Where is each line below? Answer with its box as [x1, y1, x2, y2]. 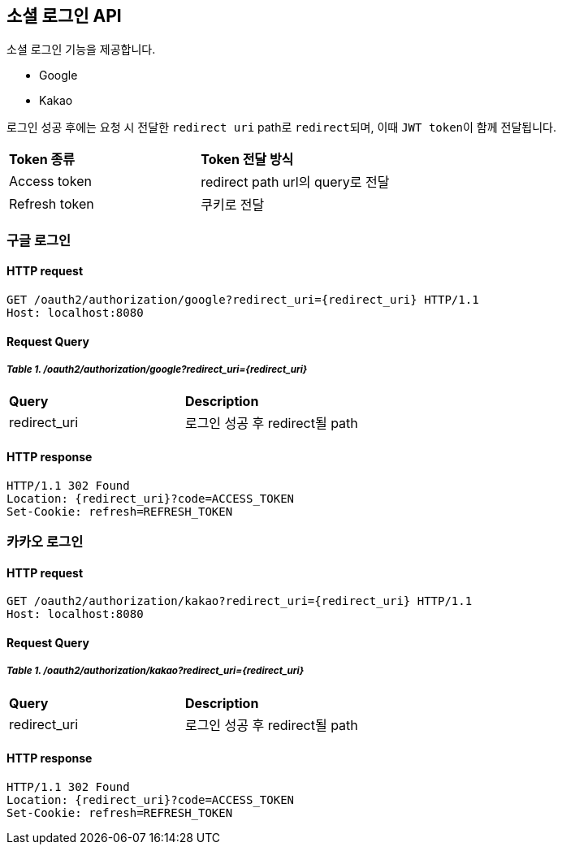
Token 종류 [9, 151, 75, 168]
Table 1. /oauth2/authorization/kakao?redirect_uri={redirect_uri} [6, 665, 305, 677]
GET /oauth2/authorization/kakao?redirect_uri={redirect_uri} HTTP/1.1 [6, 594, 473, 608]
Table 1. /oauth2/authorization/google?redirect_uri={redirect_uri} [6, 364, 308, 376]
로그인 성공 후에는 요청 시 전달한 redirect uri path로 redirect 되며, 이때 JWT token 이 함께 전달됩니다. [6, 120, 556, 135]
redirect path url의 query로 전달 [201, 174, 390, 191]
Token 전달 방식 [201, 151, 294, 168]
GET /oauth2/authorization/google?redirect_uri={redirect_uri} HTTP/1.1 [6, 293, 479, 307]
